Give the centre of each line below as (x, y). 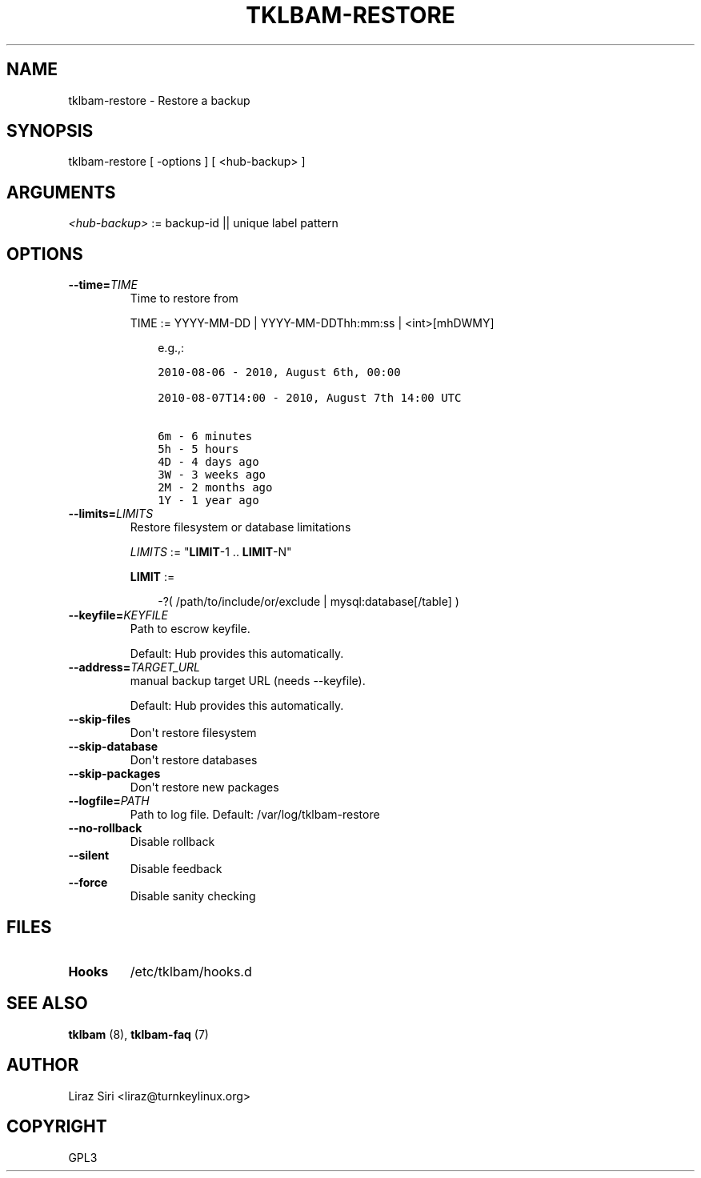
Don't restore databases (194, 760)
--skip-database (113, 747)
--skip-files (100, 719)
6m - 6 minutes (205, 437)
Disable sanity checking (193, 896)
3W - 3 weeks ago (212, 475)
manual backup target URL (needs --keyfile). (248, 681)
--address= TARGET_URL (134, 667)
